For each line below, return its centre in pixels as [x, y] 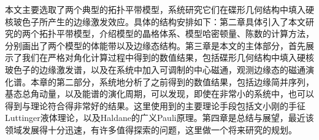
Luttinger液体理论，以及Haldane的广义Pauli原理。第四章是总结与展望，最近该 [159, 118]
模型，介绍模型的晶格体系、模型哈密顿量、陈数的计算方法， [194, 33]
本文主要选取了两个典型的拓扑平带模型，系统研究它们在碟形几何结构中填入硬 [159, 9]
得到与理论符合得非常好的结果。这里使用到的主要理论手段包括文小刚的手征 [155, 105]
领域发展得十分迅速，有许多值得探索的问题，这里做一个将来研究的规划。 [151, 129]
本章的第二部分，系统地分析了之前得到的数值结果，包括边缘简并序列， [172, 81]
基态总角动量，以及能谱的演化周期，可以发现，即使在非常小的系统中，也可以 [159, 94]
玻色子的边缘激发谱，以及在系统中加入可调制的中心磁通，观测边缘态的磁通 [155, 69]
